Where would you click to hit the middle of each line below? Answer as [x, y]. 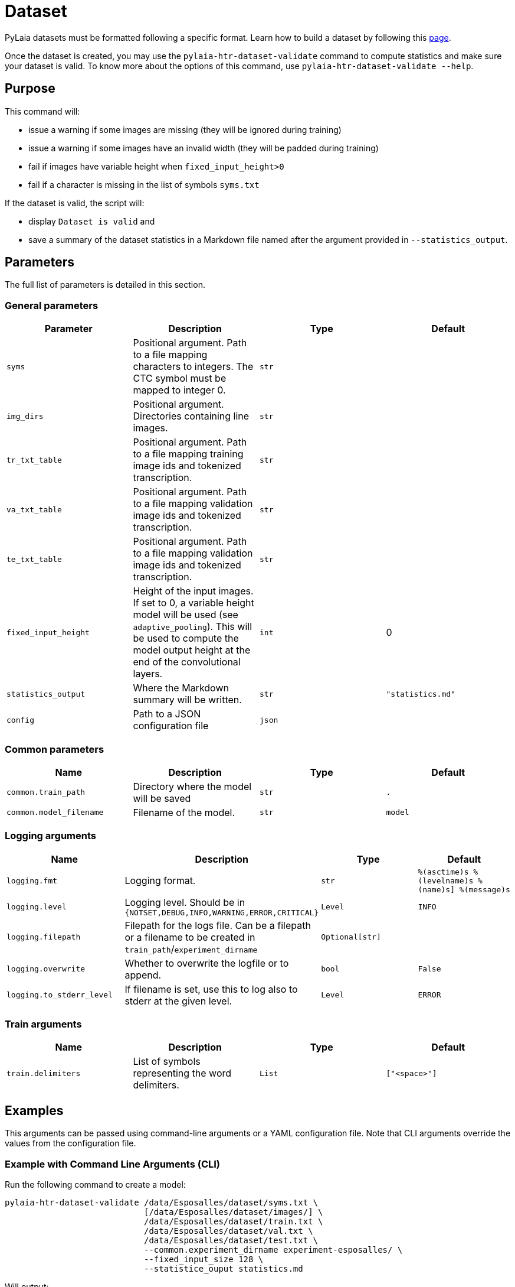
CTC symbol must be [180, 378]
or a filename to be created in [190, 937]
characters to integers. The [193, 367]
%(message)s [485, 889]
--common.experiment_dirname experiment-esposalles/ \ [273, 1250]
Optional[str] [351, 937]
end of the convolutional [187, 662]
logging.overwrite [46, 969]
